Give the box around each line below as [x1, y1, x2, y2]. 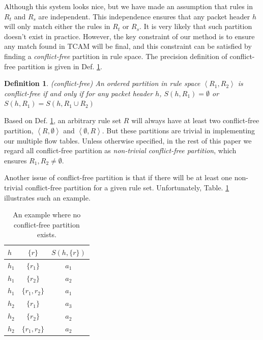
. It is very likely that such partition [139, 21, 252, 32]
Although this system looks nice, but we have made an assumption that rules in [4, 1, 253, 11]
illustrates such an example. [4, 192, 91, 203]
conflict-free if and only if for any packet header [4, 88, 153, 98]
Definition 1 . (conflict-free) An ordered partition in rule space [4, 78, 200, 89]
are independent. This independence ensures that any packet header [38, 11, 250, 21]
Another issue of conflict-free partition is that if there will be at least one [4, 172, 232, 183]
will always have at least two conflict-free [131, 115, 259, 125]
